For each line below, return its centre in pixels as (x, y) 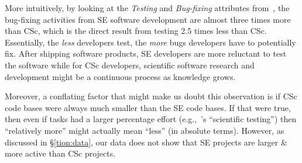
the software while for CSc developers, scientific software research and (130, 65)
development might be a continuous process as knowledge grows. (120, 76)
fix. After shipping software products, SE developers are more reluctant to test (146, 53)
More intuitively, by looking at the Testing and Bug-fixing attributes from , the (147, 8)
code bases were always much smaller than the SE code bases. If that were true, (148, 107)
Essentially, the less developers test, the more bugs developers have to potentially (150, 42)
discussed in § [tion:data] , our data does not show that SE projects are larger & (146, 142)
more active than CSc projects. (60, 153)
